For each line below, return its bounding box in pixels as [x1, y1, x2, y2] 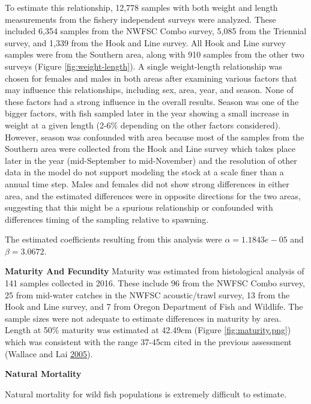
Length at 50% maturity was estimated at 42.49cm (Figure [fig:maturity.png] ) [5, 324, 291, 336]
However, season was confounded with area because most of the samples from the [5, 130, 304, 143]
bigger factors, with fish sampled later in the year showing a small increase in [5, 107, 289, 119]
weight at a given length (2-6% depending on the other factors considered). [5, 118, 281, 131]
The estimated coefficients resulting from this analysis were [5, 233, 222, 246]
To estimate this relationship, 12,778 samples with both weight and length [5, 1, 278, 13]
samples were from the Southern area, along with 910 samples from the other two [5, 48, 304, 61]
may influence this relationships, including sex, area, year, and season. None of [5, 83, 294, 96]
